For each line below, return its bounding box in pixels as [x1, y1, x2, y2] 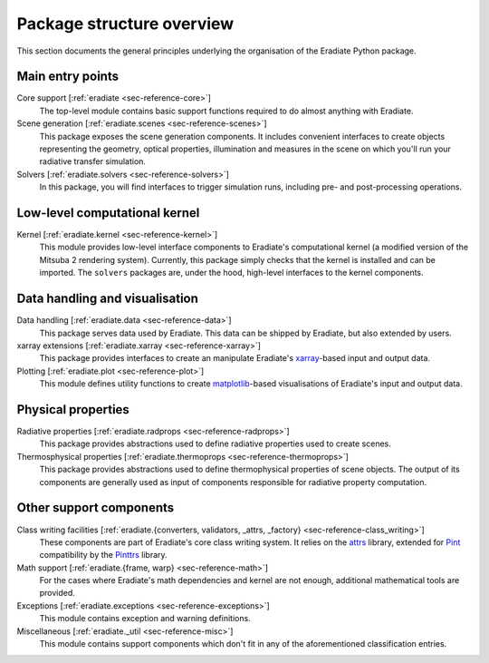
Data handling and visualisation [16, 291, 199, 307]
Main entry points [16, 69, 120, 84]
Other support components [16, 500, 175, 516]
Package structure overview [16, 14, 235, 34]
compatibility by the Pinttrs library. [39, 550, 168, 561]
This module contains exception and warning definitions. [39, 613, 251, 624]
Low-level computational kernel [16, 205, 200, 220]
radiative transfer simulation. [39, 156, 147, 167]
